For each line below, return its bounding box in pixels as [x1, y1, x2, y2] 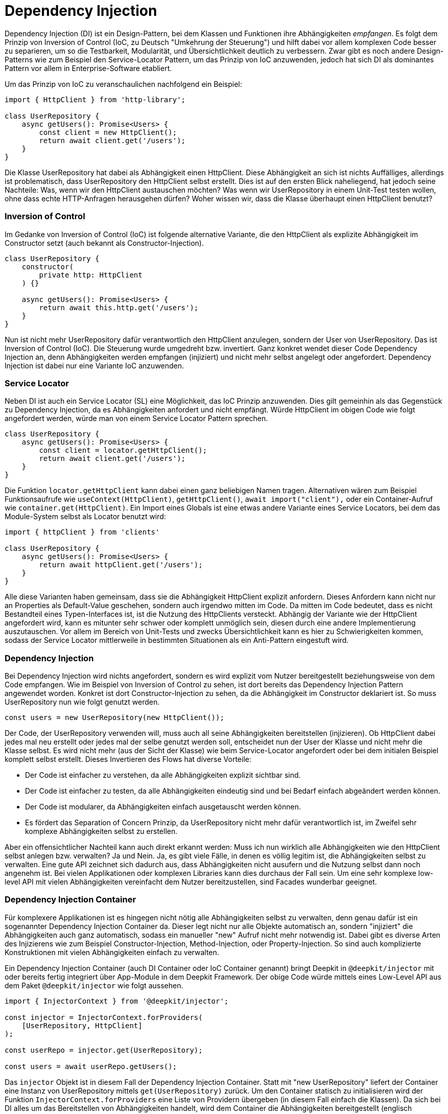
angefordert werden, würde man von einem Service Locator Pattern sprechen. [5, 414, 268, 423]
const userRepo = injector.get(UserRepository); [5, 1046, 203, 1054]
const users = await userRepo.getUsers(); [5, 1062, 177, 1071]
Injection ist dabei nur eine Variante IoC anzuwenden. [5, 361, 184, 370]
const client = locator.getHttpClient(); [39, 446, 207, 455]
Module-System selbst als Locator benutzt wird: [5, 512, 166, 521]
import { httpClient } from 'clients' [5, 528, 160, 537]
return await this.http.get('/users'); [39, 303, 199, 312]
